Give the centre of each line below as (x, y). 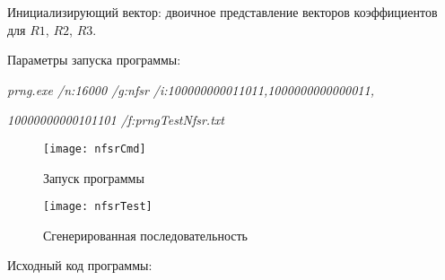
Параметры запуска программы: (94, 60)
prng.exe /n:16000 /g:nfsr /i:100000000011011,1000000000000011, (191, 89)
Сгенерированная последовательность (145, 235)
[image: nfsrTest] (98, 207)
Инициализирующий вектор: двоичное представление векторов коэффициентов (222, 12)
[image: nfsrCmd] (95, 149)
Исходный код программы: (80, 265)
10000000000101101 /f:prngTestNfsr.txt (116, 120)
